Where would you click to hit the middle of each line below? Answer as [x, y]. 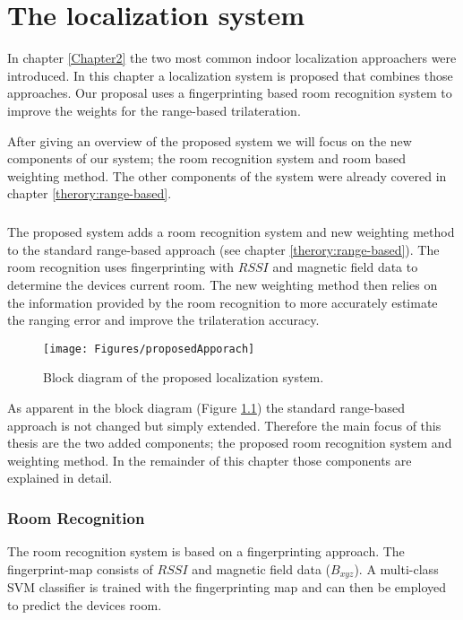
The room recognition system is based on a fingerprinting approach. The [206, 551]
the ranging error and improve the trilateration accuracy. [163, 320]
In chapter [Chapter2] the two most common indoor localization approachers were [232, 58]
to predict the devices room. [85, 604]
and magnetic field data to [345, 267]
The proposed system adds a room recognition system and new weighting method [231, 232]
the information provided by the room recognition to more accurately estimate [223, 302]
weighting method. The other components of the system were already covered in [227, 175]
